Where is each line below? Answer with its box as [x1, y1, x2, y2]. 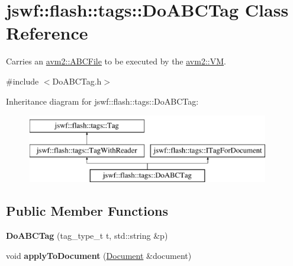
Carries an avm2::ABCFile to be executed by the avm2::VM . [6, 55, 226, 67]
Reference [6, 21, 88, 45]
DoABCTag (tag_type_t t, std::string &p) [6, 229, 168, 242]
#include [6, 74, 39, 87]
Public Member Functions [6, 202, 168, 220]
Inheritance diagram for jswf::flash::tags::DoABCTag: [6, 95, 199, 107]
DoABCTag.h [52, 74, 102, 87]
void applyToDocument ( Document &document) [6, 249, 192, 261]
